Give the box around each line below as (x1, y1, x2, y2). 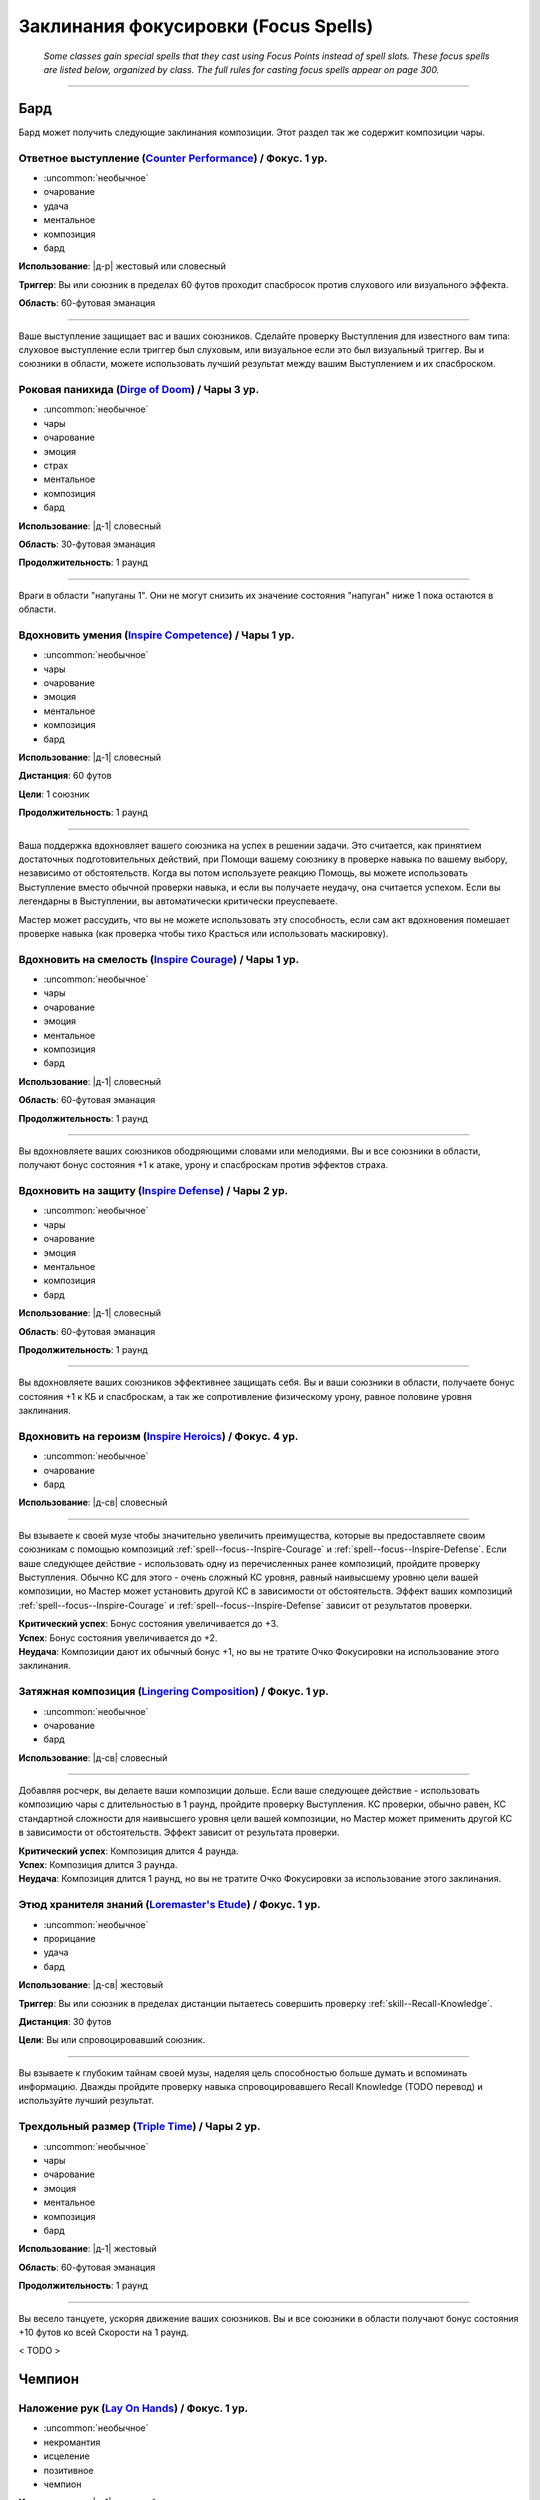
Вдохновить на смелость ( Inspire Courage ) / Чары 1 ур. (18, 952, 300, 966)
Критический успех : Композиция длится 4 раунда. (18, 1845, 239, 1857)
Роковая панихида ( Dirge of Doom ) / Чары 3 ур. (18, 383, 260, 397)
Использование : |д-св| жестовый (18, 1979, 164, 1991)
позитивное (43, 2464, 94, 2476)
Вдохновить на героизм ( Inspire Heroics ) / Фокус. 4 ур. (18, 1429, 299, 1443)
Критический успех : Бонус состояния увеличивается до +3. (18, 1618, 279, 1630)
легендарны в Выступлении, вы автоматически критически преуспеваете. (18, 895, 339, 907)
